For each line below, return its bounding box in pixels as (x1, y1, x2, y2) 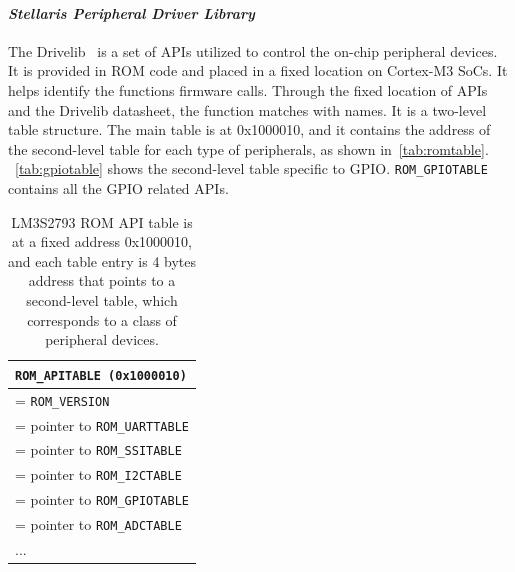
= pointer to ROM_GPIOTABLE (15, 489, 190, 510)
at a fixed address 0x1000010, (12, 231, 192, 252)
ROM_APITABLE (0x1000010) (15, 368, 187, 383)
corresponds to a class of (27, 309, 177, 330)
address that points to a (28, 270, 176, 291)
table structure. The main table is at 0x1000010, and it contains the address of (8, 119, 491, 140)
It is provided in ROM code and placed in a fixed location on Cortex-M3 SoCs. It (8, 60, 508, 81)
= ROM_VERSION (15, 389, 110, 410)
